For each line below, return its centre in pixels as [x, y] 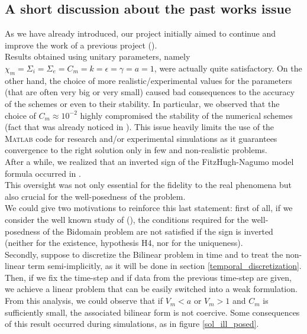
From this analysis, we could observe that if [84, 301]
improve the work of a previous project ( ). [81, 45]
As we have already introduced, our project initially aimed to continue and [140, 33]
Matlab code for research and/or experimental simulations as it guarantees [141, 138]
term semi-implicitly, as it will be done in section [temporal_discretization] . [164, 266]
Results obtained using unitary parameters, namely [98, 56]
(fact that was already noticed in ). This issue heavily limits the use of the [140, 127]
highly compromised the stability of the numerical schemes [186, 115]
